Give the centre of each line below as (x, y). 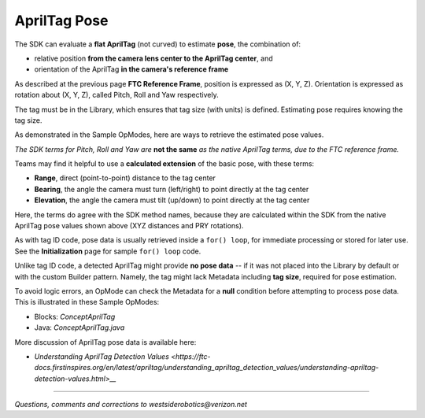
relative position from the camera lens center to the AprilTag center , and (153, 58)
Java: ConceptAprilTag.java (79, 327)
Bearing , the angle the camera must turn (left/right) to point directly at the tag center (172, 189)
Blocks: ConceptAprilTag (75, 316)
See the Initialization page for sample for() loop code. (108, 251)
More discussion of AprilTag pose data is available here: (105, 342)
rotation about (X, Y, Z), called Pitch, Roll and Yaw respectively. (117, 95)
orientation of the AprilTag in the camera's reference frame (131, 69)
